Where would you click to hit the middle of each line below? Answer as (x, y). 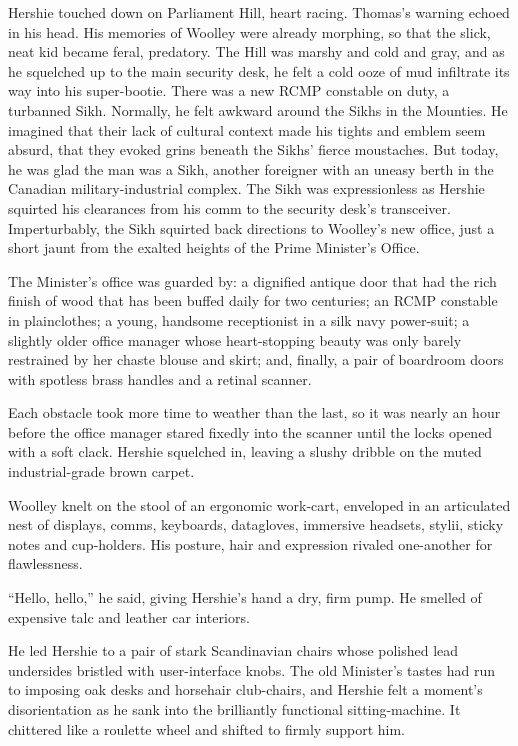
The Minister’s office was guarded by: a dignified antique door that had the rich (252, 280)
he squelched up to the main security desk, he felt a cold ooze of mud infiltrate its (259, 70)
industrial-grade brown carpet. (101, 471)
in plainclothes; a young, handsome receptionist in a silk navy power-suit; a (239, 319)
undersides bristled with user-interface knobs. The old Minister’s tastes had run (252, 669)
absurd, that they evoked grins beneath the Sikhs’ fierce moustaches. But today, (253, 149)
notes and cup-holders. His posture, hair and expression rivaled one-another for (250, 543)
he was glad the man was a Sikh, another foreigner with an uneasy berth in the (251, 168)
